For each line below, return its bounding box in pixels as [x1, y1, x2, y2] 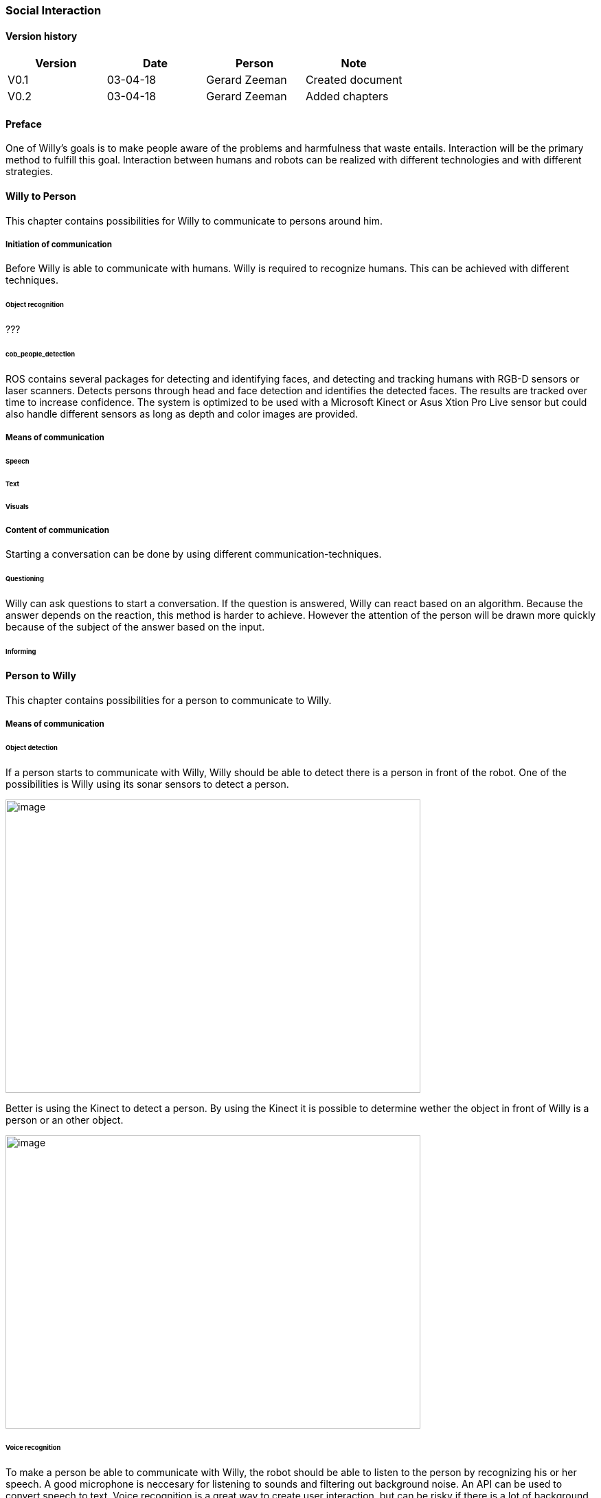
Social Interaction [5, 3, 102, 17]
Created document [305, 73, 402, 87]
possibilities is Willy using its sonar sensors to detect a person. [5, 778, 289, 791]
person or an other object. [5, 1114, 124, 1126]
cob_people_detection [5, 350, 76, 358]
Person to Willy [5, 670, 76, 682]
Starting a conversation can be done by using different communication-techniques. [5, 547, 382, 560]
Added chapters [305, 89, 389, 104]
